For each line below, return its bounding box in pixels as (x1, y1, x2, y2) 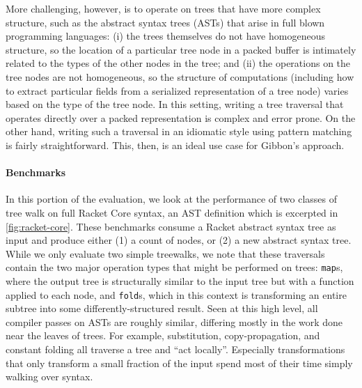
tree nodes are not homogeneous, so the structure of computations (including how (6, 69, 354, 84)
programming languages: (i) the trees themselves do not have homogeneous (6, 29, 325, 43)
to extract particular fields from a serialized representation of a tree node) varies (6, 83, 349, 98)
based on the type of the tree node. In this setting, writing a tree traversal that (6, 97, 344, 111)
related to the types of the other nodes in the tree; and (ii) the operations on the (6, 56, 351, 70)
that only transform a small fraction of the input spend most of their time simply (6, 355, 353, 370)
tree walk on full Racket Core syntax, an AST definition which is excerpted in (6, 205, 338, 219)
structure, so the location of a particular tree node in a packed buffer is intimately (6, 42, 356, 56)
